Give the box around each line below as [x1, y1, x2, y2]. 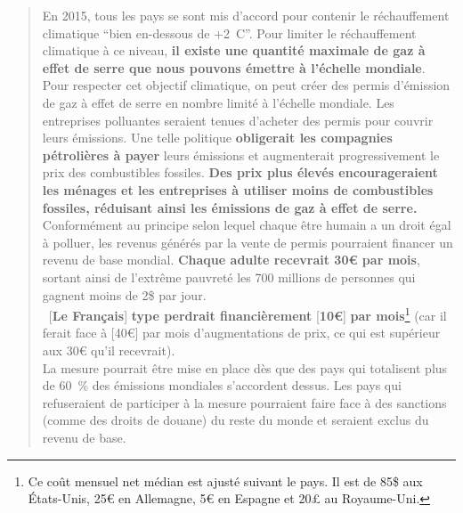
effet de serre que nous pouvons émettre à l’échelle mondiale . [42, 58, 426, 77]
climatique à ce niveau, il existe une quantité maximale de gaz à [42, 41, 426, 60]
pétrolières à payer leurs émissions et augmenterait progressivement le [42, 145, 440, 164]
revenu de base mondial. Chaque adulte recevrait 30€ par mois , [42, 250, 420, 269]
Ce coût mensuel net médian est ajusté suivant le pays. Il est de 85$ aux [28, 471, 423, 490]
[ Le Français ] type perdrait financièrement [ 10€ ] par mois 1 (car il [48, 304, 447, 324]
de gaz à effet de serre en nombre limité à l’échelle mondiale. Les [42, 93, 394, 111]
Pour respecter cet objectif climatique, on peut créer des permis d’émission [42, 76, 451, 94]
